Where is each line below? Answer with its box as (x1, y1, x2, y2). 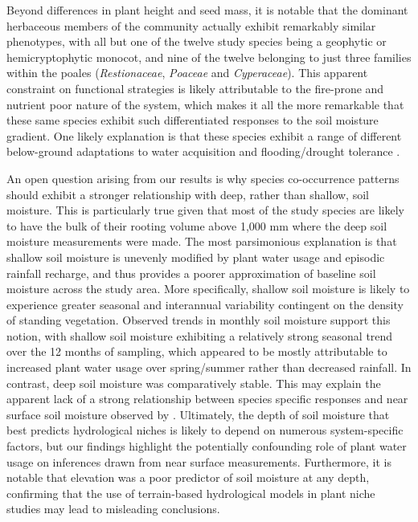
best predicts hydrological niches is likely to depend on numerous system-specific (6, 422, 404, 438)
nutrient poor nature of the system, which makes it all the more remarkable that (6, 96, 404, 112)
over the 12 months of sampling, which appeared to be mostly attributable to (6, 343, 387, 360)
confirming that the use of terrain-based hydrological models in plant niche (6, 484, 375, 501)
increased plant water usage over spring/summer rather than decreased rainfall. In (6, 359, 412, 376)
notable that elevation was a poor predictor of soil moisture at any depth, (6, 469, 370, 486)
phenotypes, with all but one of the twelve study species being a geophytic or (6, 33, 387, 50)
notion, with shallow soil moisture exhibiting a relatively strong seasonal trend (6, 327, 393, 344)
